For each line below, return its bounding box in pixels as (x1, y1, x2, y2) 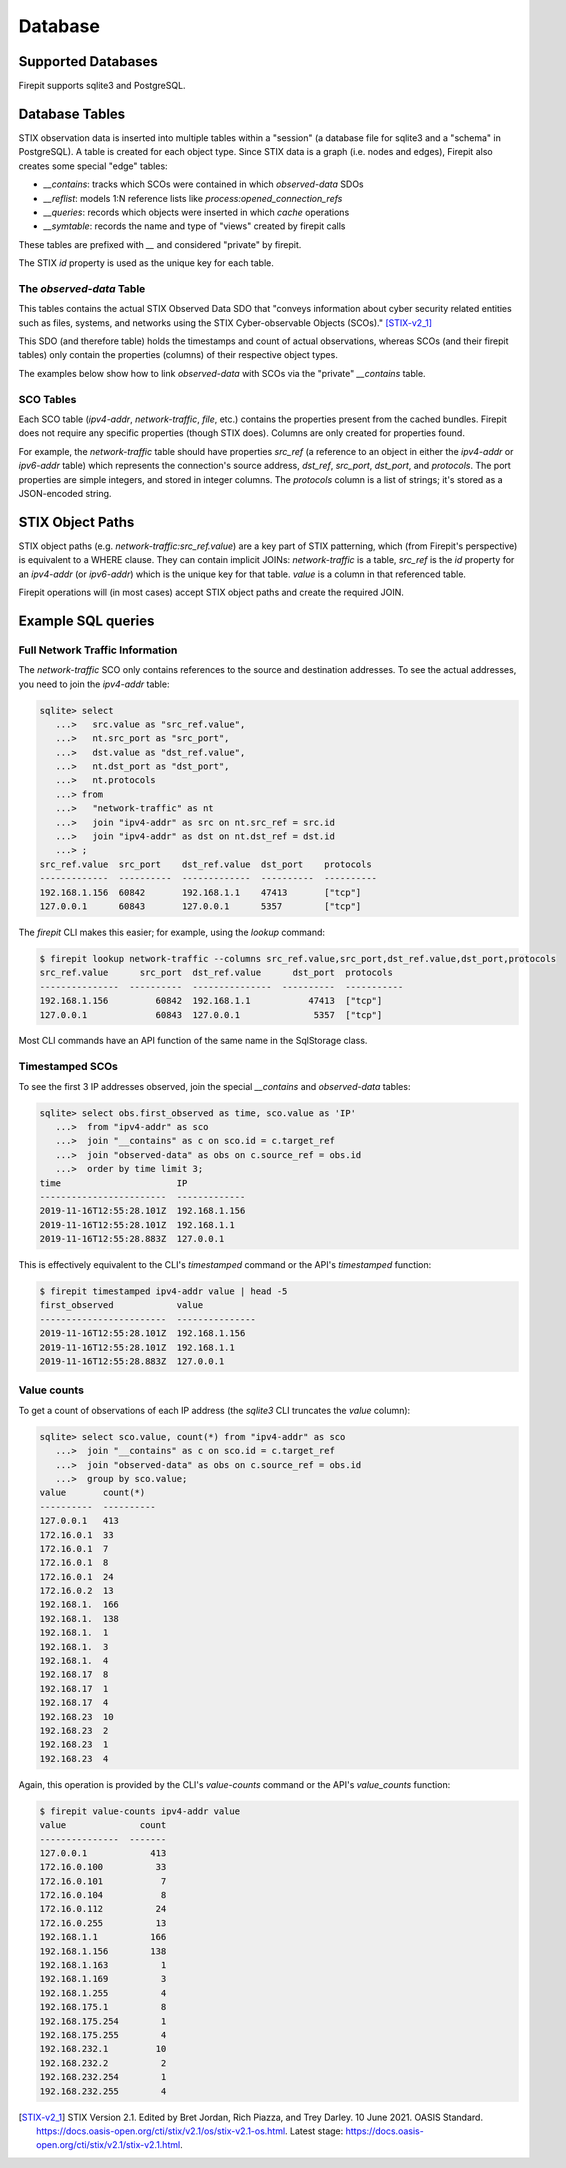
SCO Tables (18, 392, 77, 406)
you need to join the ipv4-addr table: (18, 678, 170, 690)
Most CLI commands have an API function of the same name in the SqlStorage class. (18, 1035, 368, 1047)
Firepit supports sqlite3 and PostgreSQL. (18, 80, 186, 92)
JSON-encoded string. (18, 487, 112, 499)
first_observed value (39, 1300, 204, 1311)
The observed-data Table (18, 281, 146, 295)
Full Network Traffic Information (18, 643, 178, 657)
